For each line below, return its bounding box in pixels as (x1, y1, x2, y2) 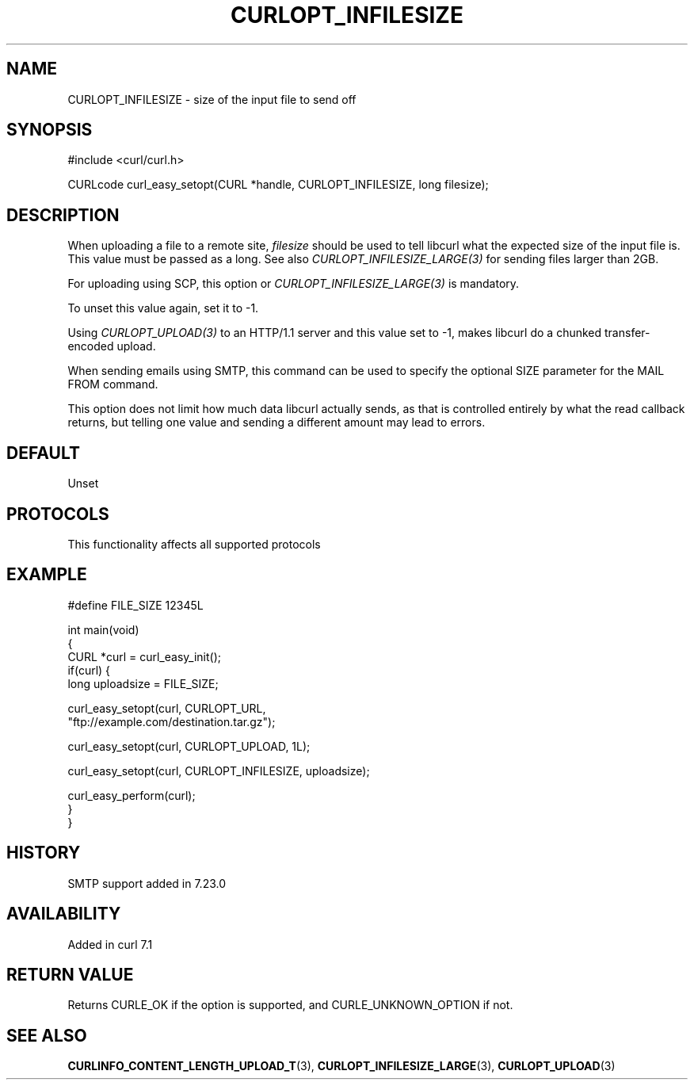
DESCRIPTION (6, 205, 120, 225)
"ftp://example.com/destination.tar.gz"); (67, 714, 276, 728)
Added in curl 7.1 (67, 937, 153, 951)
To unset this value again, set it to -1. (67, 301, 259, 315)
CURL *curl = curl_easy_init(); (67, 649, 221, 663)
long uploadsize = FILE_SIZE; (67, 676, 219, 690)
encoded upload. (67, 339, 156, 354)
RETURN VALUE (6, 964, 134, 985)
